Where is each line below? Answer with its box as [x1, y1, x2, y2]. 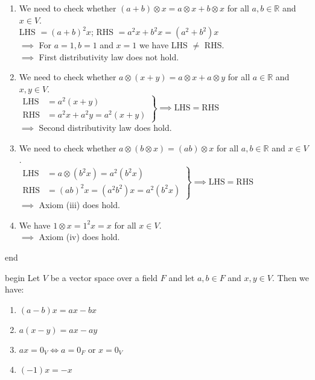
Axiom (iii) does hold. [39, 198, 120, 211]
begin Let [5, 271, 40, 283]
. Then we [272, 271, 310, 283]
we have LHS [139, 39, 188, 51]
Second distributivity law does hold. [39, 121, 172, 134]
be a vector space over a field [50, 271, 158, 283]
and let [168, 271, 195, 283]
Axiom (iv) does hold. [39, 230, 120, 243]
